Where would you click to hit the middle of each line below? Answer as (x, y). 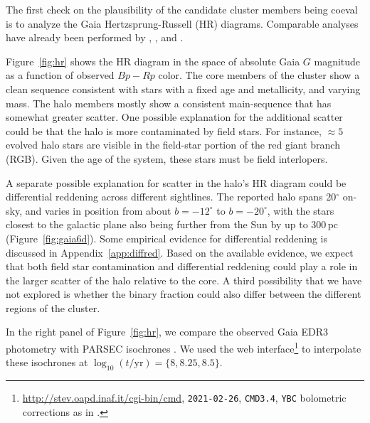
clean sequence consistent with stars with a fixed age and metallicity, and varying (183, 89)
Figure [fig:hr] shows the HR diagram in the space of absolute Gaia (153, 61)
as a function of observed (60, 75)
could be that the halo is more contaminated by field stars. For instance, (164, 130)
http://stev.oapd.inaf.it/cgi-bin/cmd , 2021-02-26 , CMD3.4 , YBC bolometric (184, 398)
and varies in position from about (98, 210)
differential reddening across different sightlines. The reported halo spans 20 (171, 197)
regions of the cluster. (53, 307)
